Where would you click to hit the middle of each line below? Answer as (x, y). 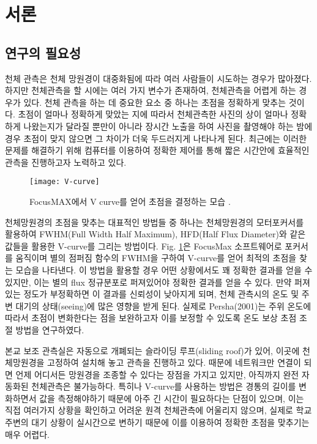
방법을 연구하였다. (50, 329)
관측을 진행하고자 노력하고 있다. (66, 162)
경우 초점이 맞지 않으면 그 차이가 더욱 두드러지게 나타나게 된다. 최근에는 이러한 (156, 138)
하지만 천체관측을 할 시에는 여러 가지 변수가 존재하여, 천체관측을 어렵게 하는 (151, 90)
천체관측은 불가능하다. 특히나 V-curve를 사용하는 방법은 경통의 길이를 (164, 386)
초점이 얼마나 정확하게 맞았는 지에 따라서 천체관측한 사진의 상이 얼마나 (153, 114)
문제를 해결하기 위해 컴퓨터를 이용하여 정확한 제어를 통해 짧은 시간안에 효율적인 (157, 150)
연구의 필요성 (43, 52)
